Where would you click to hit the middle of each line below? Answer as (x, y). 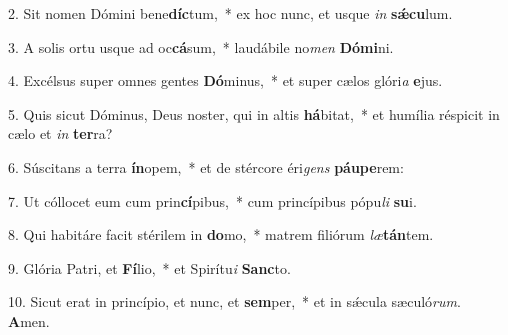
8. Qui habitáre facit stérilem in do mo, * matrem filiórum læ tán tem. (221, 234)
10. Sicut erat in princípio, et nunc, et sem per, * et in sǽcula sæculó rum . (234, 301)
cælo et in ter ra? (60, 133)
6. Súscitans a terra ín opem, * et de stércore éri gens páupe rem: (206, 166)
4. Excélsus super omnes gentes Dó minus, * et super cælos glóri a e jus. (225, 80)
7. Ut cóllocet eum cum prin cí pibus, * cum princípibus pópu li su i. (212, 200)
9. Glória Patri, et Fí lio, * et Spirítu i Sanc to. (149, 267)
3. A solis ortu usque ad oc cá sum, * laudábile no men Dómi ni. (201, 46)
